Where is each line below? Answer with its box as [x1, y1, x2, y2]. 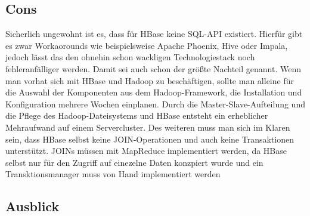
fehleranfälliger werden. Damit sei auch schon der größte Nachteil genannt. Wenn [5, 62, 301, 75]
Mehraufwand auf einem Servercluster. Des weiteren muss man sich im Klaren [5, 121, 290, 133]
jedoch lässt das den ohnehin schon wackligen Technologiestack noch [5, 51, 255, 63]
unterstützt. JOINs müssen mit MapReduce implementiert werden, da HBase [5, 144, 287, 157]
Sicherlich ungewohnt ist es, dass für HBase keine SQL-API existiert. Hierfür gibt [5, 27, 303, 40]
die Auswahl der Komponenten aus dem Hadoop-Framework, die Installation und [5, 86, 302, 98]
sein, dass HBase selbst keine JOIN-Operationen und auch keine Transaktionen [5, 132, 294, 145]
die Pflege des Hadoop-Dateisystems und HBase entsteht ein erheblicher [5, 109, 268, 122]
